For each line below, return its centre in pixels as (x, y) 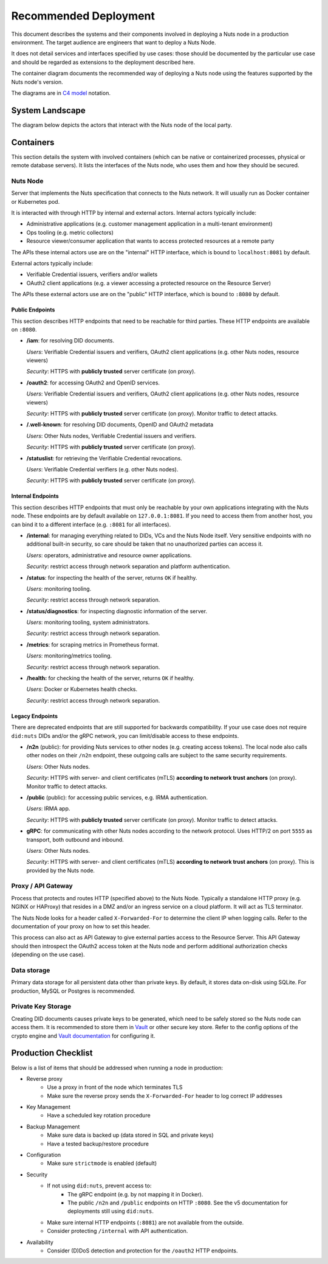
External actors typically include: (52, 263)
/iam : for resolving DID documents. (70, 341)
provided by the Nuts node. (61, 870)
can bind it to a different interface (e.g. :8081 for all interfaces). (91, 524)
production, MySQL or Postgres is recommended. (73, 991)
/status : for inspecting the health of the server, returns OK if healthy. (112, 577)
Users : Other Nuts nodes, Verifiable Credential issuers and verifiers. (111, 436)
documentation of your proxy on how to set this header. (81, 926)
